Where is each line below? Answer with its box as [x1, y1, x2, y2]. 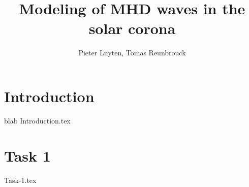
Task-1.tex [4, 174, 37, 185]
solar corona [88, 18, 176, 39]
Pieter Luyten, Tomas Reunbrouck [78, 47, 186, 58]
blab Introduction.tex [4, 115, 71, 126]
